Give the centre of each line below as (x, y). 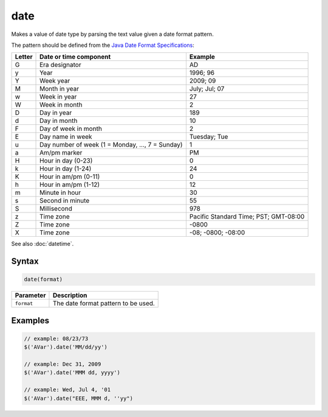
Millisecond (56, 209)
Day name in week (66, 137)
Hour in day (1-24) (66, 169)
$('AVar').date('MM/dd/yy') (66, 347)
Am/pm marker (61, 153)
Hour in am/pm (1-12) (70, 184)
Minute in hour (60, 193)
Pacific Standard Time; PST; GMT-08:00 (247, 217)
